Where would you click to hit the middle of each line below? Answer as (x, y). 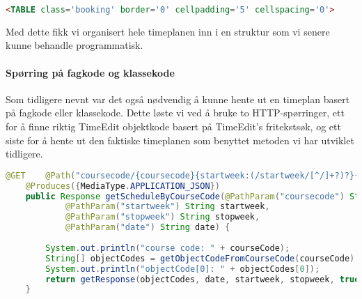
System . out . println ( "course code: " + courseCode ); (168, 248)
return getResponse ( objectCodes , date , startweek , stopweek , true (203, 279)
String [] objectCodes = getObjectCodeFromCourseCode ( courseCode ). (203, 258)
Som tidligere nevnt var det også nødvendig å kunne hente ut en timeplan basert (178, 99)
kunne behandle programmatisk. (74, 45)
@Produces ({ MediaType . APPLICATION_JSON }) (123, 186)
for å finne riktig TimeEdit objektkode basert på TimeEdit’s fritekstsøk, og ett (173, 127)
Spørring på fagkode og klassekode (90, 72)
